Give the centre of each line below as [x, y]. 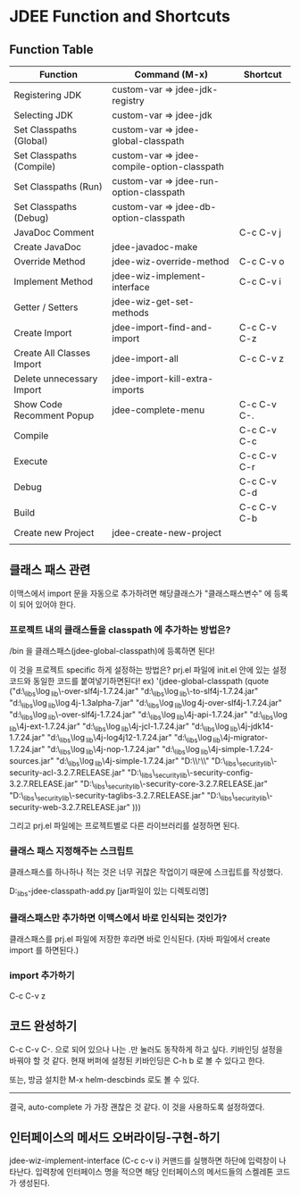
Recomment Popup [54, 415]
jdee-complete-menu [158, 410]
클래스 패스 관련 [50, 570]
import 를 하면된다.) [44, 950]
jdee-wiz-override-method [171, 261]
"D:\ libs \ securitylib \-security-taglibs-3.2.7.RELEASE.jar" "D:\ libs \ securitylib [138, 797]
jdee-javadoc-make [155, 247]
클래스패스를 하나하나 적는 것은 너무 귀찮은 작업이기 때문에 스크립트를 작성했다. [146, 872]
